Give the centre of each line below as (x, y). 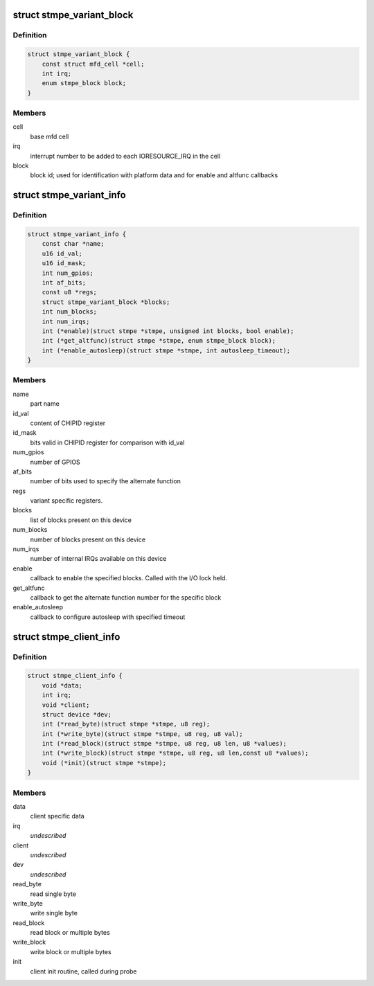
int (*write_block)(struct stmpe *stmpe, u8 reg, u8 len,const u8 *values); (175, 753)
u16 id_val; (62, 253)
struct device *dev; (77, 714)
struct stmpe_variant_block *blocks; (106, 302)
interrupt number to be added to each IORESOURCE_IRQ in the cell (125, 156)
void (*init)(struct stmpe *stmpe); (104, 763)
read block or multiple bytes (70, 933)
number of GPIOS (55, 462)
